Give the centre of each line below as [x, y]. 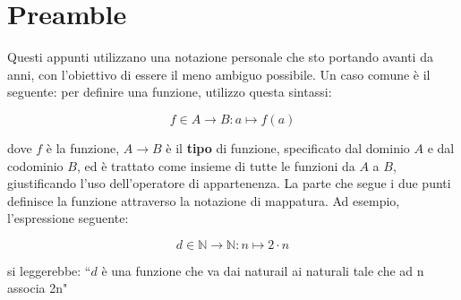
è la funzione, [83, 147]
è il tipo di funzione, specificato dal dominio [288, 147]
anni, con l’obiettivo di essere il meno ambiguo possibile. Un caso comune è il [219, 74]
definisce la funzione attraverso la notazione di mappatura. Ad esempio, [204, 200]
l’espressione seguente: [68, 218]
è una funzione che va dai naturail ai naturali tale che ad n [263, 270]
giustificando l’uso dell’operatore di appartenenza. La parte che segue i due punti [229, 183]
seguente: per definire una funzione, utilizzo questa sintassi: [170, 92]
